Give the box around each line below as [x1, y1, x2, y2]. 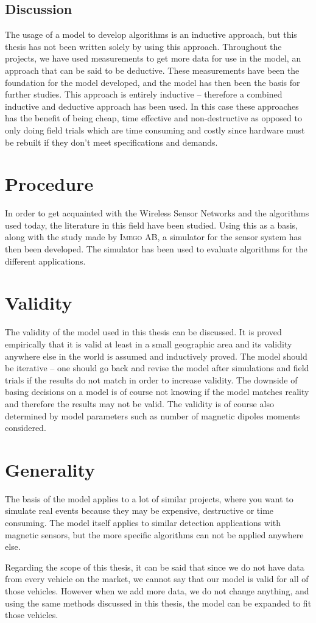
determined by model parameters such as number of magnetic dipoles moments [5, 409, 300, 422]
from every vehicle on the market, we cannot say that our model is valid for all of [5, 572, 309, 585]
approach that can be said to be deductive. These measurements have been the [5, 63, 300, 76]
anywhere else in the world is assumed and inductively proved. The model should [5, 349, 307, 362]
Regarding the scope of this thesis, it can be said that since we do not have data [5, 560, 304, 573]
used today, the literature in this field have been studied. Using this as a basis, [5, 218, 298, 231]
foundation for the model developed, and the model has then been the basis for [5, 76, 300, 88]
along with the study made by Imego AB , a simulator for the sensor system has [5, 230, 302, 243]
